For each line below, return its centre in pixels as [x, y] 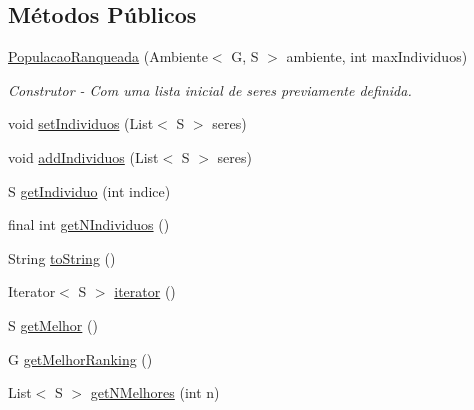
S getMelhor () [53, 324]
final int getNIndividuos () [89, 224]
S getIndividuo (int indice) [89, 190]
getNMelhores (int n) [155, 392]
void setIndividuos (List [81, 123]
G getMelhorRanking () [80, 358]
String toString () [62, 257]
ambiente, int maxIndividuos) [377, 56]
